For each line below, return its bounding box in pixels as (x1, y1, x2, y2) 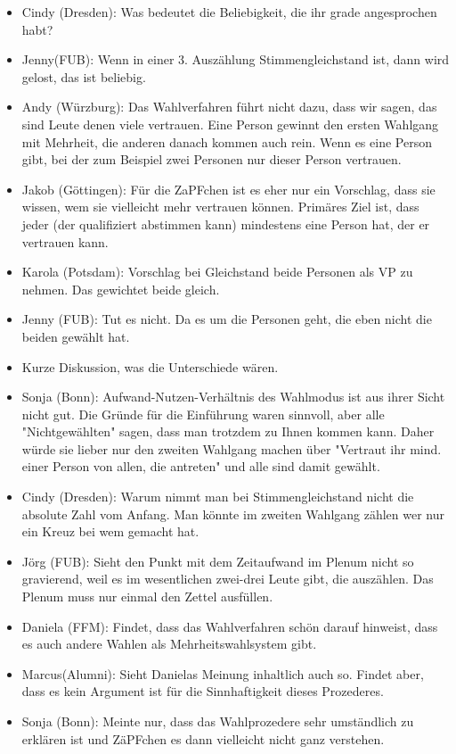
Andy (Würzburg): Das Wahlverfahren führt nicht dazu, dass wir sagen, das (21, 97, 437, 116)
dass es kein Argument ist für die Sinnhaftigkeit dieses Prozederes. (21, 682, 384, 700)
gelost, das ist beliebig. (21, 67, 146, 86)
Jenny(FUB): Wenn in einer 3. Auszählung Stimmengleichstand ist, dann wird (21, 50, 450, 69)
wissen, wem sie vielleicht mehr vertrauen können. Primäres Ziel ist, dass (21, 197, 419, 216)
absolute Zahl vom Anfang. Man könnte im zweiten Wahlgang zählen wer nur (21, 504, 445, 523)
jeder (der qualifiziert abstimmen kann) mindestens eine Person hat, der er (21, 214, 430, 233)
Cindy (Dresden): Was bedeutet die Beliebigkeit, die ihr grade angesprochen (21, 3, 437, 21)
